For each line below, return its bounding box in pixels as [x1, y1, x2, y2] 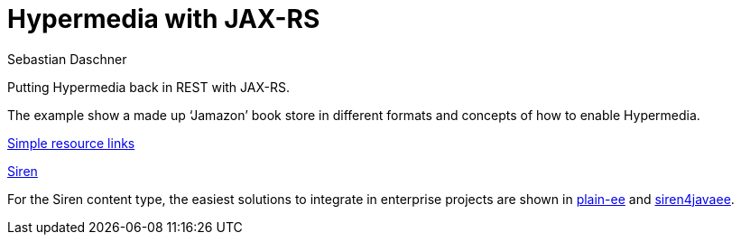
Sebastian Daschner [7, 51, 127, 67]
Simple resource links [7, 135, 135, 151]
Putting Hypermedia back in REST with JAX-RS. [7, 79, 290, 95]
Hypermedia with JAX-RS [7, 4, 320, 34]
